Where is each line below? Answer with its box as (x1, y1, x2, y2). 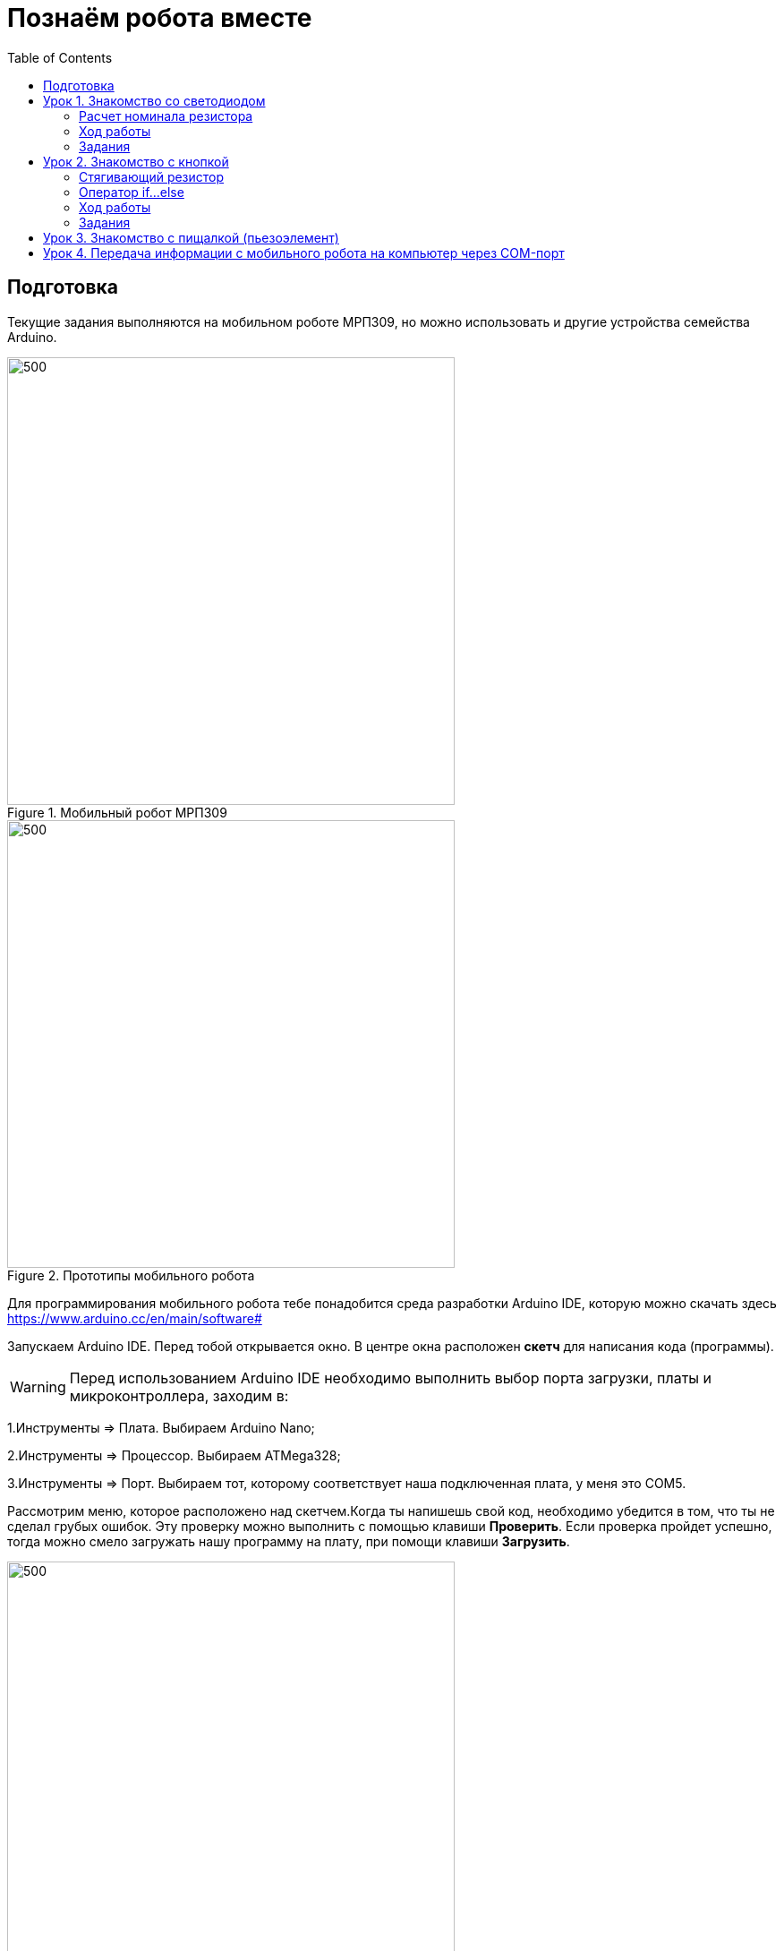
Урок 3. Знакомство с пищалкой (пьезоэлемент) (43, 229, 339, 245)
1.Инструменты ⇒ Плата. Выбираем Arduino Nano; (7, 1419, 315, 1435)
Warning (10, 1377, 66, 1396)
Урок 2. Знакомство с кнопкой (43, 153, 229, 169)
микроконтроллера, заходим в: (69, 1386, 289, 1405)
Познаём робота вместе (7, 3, 312, 33)
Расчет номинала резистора (79, 107, 253, 124)
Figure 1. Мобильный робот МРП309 (7, 804, 227, 820)
